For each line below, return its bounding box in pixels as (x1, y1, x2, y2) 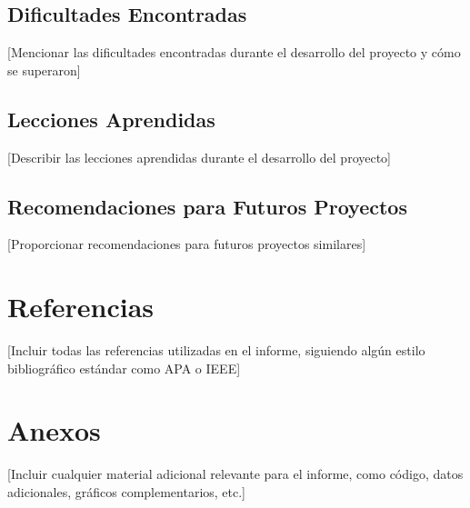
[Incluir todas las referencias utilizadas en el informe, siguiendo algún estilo (7, 341, 425, 360)
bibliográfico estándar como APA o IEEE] (7, 358, 241, 377)
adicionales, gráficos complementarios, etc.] (7, 483, 246, 502)
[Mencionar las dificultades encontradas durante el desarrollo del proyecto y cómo (7, 43, 461, 62)
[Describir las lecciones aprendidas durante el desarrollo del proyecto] (7, 147, 392, 166)
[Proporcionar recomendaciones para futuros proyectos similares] (7, 234, 366, 254)
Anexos (7, 412, 101, 449)
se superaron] (7, 60, 81, 79)
